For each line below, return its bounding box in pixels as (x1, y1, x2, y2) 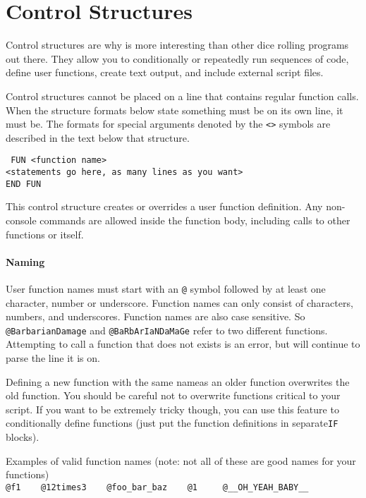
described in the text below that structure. (6, 130, 190, 145)
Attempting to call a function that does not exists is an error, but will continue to (6, 336, 360, 351)
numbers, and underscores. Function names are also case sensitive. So (6, 309, 305, 324)
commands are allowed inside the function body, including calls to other (39, 212, 350, 227)
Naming (6, 254, 45, 269)
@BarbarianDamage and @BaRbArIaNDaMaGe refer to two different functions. (6, 322, 328, 337)
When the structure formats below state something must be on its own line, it (6, 102, 343, 117)
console (6, 212, 37, 227)
